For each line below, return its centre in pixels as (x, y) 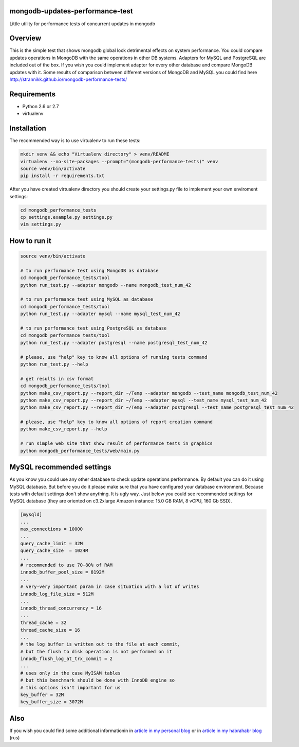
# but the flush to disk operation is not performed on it (96, 652)
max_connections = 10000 (52, 529)
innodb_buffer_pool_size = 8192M (62, 572)
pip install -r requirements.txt (62, 176)
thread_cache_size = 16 (50, 630)
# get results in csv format (57, 379)
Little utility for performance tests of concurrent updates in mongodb (82, 24)
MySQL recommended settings (60, 467)
